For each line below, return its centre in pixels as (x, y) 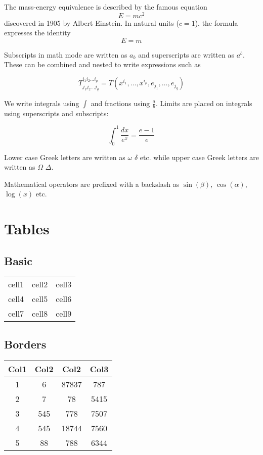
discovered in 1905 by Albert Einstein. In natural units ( (92, 22)
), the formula (216, 22)
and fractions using (120, 103)
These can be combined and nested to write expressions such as (102, 64)
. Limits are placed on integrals (204, 103)
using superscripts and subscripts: (56, 113)
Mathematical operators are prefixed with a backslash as (92, 184)
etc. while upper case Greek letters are (200, 157)
